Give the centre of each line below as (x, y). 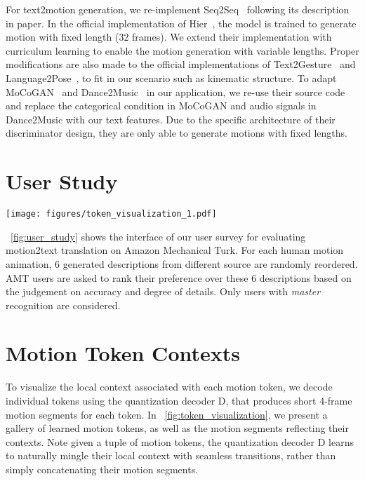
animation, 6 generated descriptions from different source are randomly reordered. (182, 263)
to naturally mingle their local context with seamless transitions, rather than (171, 455)
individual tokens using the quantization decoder (111, 400)
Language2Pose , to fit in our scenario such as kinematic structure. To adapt (171, 77)
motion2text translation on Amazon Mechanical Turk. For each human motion (175, 250)
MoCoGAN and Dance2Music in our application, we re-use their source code (175, 92)
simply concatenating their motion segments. (102, 469)
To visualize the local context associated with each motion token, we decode (169, 387)
